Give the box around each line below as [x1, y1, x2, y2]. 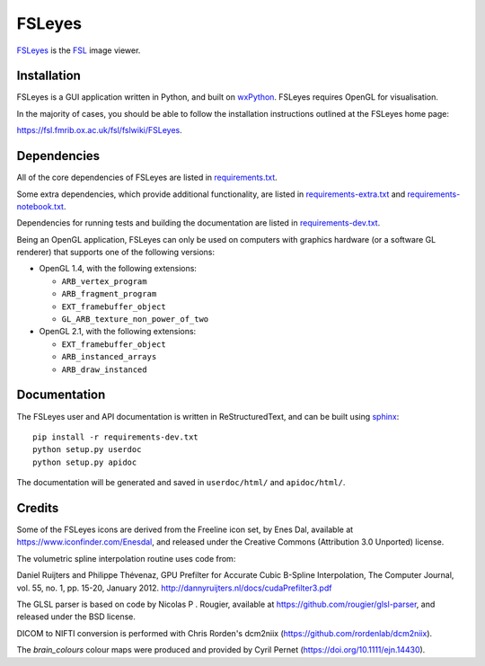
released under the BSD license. [16, 611, 137, 622]
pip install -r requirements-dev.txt [32, 431, 199, 442]
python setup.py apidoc [32, 457, 137, 467]
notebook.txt [16, 200, 65, 211]
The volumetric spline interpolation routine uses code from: [16, 553, 236, 564]
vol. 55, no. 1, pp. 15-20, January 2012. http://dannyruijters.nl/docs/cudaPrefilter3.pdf [16, 582, 332, 593]
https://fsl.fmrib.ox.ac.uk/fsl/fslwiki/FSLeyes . [16, 125, 183, 136]
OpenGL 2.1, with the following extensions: [39, 326, 197, 337]
